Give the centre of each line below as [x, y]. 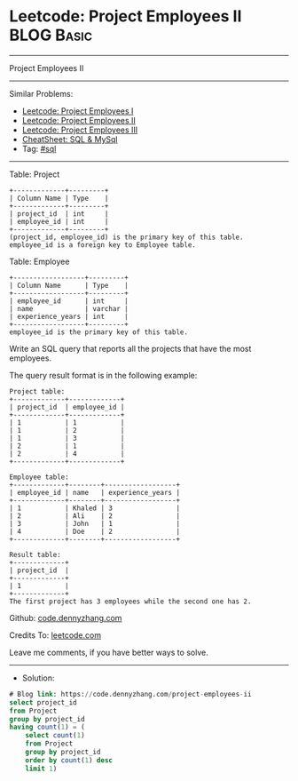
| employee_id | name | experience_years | [94, 492]
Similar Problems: [41, 93]
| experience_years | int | [69, 316]
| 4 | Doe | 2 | [94, 531]
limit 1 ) [41, 769]
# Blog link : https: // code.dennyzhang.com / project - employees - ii [130, 694]
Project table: [37, 391]
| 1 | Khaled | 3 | [94, 508]
